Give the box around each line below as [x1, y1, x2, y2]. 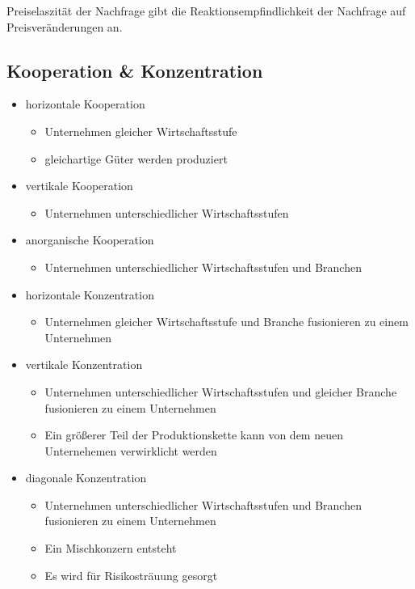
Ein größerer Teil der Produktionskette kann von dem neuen [44, 426, 343, 443]
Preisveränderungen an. [6, 18, 123, 35]
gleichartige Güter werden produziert [44, 150, 228, 167]
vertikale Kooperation [25, 177, 133, 194]
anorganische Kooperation [25, 231, 154, 248]
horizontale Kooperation [25, 95, 145, 112]
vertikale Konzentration [25, 356, 143, 373]
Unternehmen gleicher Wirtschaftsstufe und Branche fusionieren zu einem [44, 313, 409, 330]
